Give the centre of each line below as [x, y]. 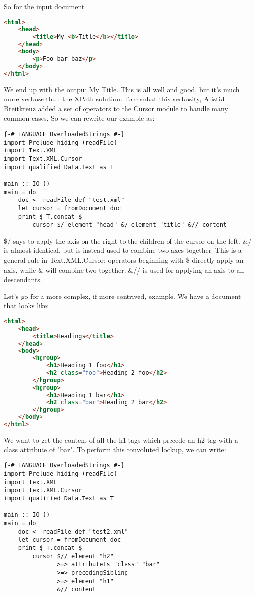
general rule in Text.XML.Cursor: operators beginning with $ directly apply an [124, 260]
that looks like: [27, 306]
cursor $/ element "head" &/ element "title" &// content [130, 225]
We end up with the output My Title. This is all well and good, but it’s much [122, 89]
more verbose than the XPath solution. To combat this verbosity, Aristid [114, 99]
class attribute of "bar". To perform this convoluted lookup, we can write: [115, 449]
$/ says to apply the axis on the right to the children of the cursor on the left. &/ [128, 240]
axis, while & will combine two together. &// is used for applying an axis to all [124, 270]
